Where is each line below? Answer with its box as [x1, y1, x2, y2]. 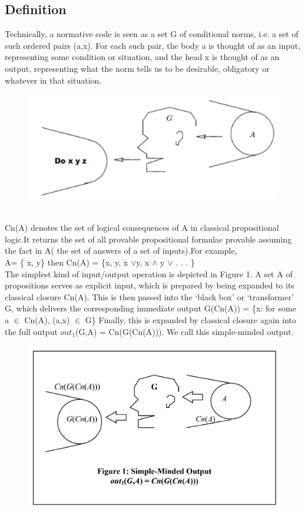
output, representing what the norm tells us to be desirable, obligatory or [5, 62, 270, 74]
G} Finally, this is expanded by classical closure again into [85, 313, 296, 326]
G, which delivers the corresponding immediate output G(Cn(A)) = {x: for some [5, 302, 296, 314]
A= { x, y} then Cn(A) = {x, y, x [5, 256, 128, 268]
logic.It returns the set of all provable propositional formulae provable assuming [5, 233, 292, 245]
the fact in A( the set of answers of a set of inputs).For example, [5, 244, 237, 257]
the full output [5, 325, 58, 337]
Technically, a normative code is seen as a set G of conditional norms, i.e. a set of [5, 28, 299, 40]
